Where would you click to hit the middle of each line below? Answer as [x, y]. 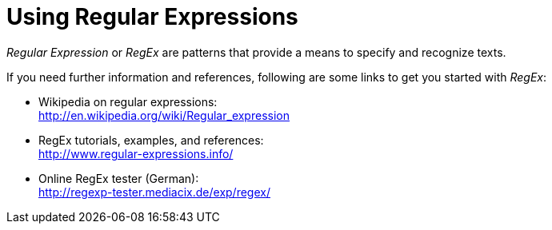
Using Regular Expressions [152, 17]
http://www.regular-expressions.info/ [136, 153]
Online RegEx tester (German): [119, 178]
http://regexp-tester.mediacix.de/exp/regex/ [154, 192]
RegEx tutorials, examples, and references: [151, 140]
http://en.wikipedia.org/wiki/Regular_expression [164, 115]
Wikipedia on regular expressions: [128, 101]
